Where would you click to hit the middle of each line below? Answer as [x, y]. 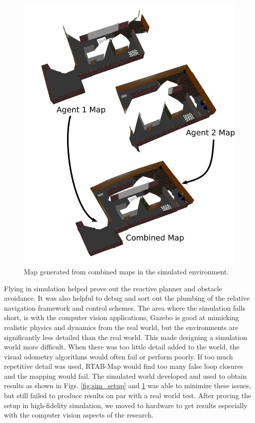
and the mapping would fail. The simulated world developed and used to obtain [126, 376]
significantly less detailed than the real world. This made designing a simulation [126, 337]
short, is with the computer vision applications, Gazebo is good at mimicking [122, 317]
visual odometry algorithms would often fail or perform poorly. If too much [119, 356]
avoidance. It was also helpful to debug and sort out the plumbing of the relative [127, 298]
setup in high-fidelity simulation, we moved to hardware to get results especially [126, 405]
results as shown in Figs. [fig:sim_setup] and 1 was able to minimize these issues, [127, 385]
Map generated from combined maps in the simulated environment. [127, 271]
